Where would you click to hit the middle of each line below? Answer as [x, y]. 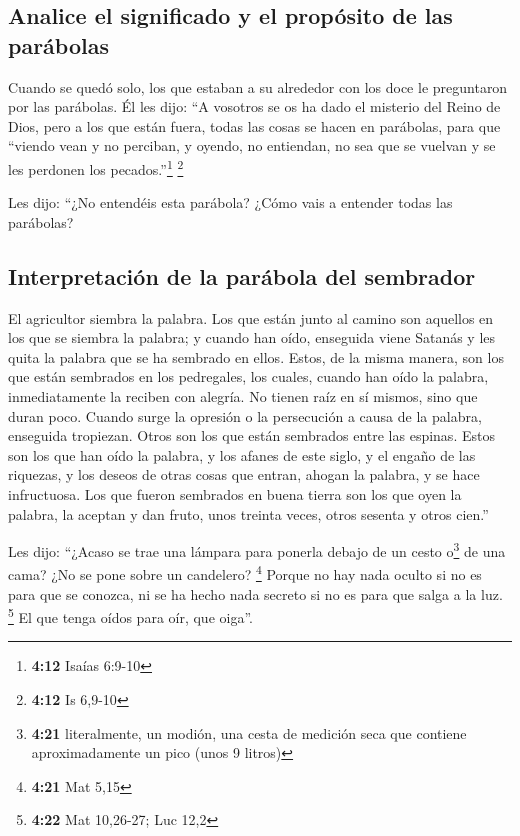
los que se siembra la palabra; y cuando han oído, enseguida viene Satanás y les [252, 337]
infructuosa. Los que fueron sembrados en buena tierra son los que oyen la [235, 493]
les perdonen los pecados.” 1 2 [96, 167]
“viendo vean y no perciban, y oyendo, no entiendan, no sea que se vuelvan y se [252, 145]
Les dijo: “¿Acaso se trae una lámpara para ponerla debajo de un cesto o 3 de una [257, 549]
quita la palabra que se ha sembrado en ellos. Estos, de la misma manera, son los [256, 356]
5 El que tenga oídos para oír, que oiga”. [130, 615]
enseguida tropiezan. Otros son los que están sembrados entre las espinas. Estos [251, 435]
